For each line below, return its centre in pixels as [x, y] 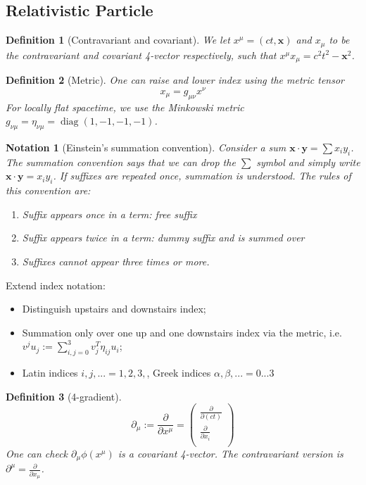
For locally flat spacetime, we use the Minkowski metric [125, 107]
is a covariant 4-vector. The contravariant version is [231, 453]
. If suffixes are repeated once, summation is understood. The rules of [202, 176]
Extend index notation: [56, 285]
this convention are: [48, 190]
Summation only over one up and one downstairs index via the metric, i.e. [182, 332]
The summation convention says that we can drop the [121, 162]
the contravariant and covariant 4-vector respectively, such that [141, 55]
